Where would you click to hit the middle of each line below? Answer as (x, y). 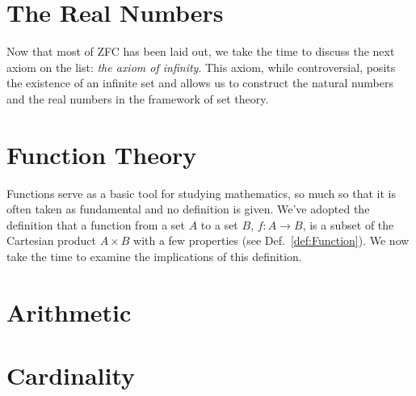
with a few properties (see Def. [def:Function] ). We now (271, 240)
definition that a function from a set (96, 224)
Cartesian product (52, 240)
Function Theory (102, 154)
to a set (219, 224)
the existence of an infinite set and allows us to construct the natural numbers (200, 83)
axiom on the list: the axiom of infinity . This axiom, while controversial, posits (201, 67)
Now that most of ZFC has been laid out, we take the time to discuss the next (201, 51)
